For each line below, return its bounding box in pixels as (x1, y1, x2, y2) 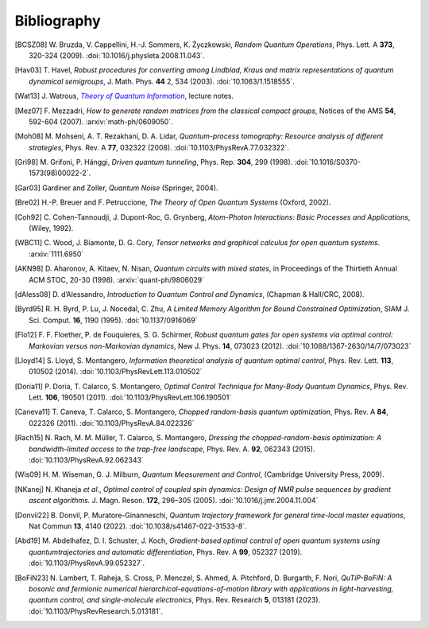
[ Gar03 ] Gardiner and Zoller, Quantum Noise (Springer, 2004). (14, 183, 218, 193)
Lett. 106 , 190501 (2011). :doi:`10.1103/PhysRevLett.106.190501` (29, 392, 232, 402)
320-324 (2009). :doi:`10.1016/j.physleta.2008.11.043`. (29, 50, 206, 60)
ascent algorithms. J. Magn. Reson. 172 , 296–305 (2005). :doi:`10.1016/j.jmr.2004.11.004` (29, 496, 319, 505)
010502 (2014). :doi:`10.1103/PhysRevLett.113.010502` (29, 367, 203, 376)
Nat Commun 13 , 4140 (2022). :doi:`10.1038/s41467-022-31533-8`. (29, 521, 248, 531)
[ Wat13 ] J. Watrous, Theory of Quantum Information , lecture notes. (14, 92, 234, 101)
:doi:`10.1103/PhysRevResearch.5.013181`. (29, 606, 163, 616)
